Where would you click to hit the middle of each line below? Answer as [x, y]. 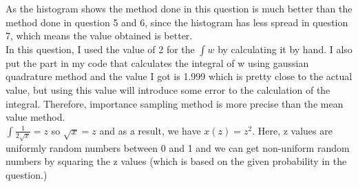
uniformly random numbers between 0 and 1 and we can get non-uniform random [178, 147]
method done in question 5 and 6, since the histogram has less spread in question [177, 22]
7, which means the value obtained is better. [99, 36]
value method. [35, 117]
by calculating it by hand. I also [285, 49]
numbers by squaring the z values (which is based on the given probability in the [176, 161]
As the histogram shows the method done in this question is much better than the [179, 8]
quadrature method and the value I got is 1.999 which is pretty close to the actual [179, 76]
